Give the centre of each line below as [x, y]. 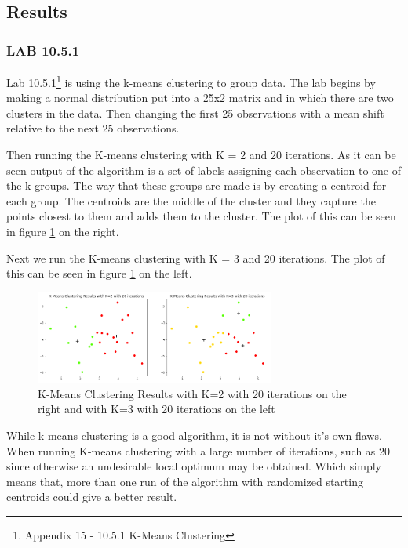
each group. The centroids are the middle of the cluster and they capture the [191, 200]
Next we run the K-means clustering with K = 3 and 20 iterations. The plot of [196, 258]
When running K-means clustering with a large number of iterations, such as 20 [199, 450]
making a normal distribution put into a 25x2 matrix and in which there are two [200, 98]
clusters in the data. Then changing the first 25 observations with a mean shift [195, 113]
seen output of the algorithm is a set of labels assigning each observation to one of [204, 170]
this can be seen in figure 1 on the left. [99, 273]
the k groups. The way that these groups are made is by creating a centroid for [197, 185]
